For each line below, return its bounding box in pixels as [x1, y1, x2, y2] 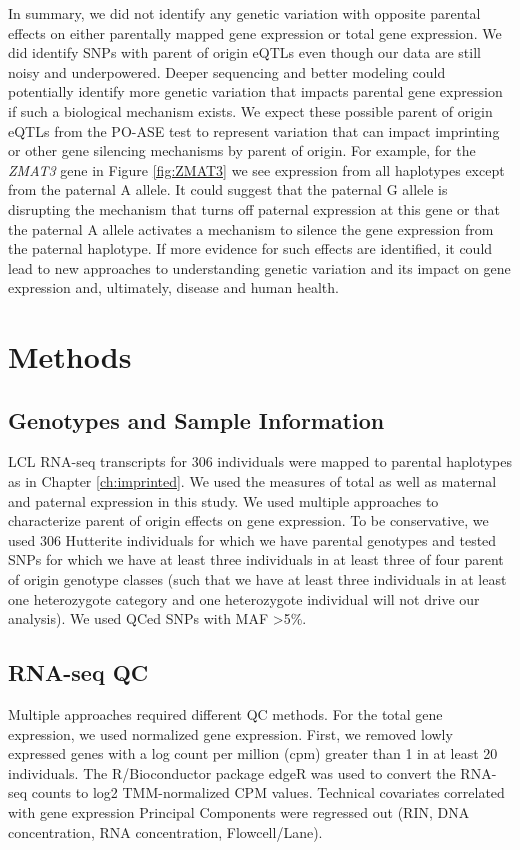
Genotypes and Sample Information [8, 404, 385, 435]
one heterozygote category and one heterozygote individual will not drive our [8, 588, 480, 609]
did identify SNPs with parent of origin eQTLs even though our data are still [8, 42, 481, 63]
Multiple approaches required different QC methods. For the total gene [8, 704, 443, 725]
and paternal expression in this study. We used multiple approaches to [8, 490, 439, 511]
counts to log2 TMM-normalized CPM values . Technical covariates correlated [31, 782, 505, 803]
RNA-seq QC [8, 657, 149, 688]
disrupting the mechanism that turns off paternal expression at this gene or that [8, 198, 500, 219]
